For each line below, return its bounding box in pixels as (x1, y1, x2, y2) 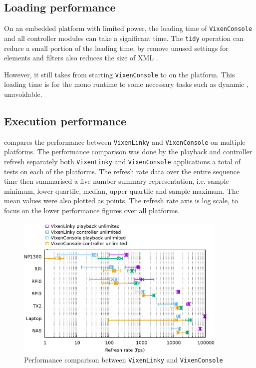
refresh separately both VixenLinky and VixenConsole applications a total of (4, 156, 241, 166)
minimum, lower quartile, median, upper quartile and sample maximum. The (4, 185, 239, 196)
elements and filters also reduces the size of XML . (4, 52, 158, 63)
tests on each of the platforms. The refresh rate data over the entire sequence (4, 166, 240, 176)
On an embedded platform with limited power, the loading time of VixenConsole (4, 23, 253, 33)
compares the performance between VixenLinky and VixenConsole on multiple (4, 136, 246, 147)
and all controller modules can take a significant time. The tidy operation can (4, 32, 244, 43)
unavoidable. (4, 88, 42, 99)
